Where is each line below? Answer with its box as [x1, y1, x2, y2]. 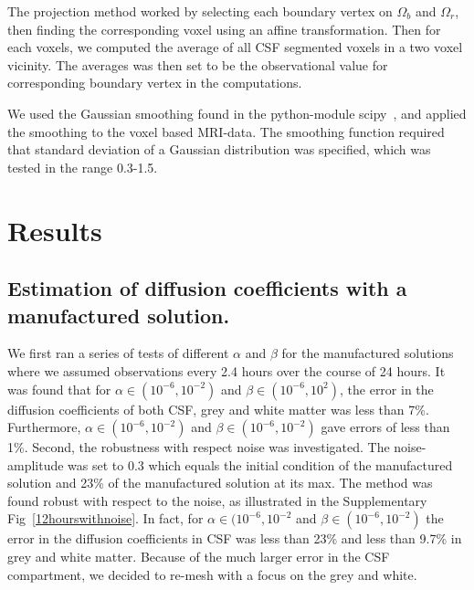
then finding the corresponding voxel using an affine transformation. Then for [7, 19, 441, 38]
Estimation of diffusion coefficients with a [7, 274, 407, 302]
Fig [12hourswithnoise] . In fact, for [7, 509, 204, 528]
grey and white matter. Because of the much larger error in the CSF [7, 547, 390, 566]
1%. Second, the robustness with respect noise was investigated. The [7, 437, 390, 457]
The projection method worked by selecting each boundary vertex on [7, 2, 393, 20]
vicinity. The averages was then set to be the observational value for [7, 55, 388, 74]
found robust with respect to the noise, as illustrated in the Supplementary [7, 490, 427, 510]
